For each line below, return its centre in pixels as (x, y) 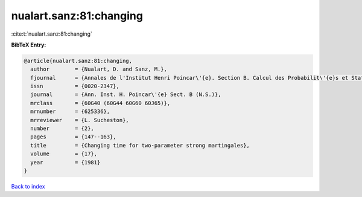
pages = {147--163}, (74, 137)
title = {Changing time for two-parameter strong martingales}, (140, 145)
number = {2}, (62, 129)
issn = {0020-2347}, (75, 86)
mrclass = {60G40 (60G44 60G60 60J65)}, (100, 103)
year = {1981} (65, 162)
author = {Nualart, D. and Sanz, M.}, (99, 69)
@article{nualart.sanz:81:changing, (78, 61)
